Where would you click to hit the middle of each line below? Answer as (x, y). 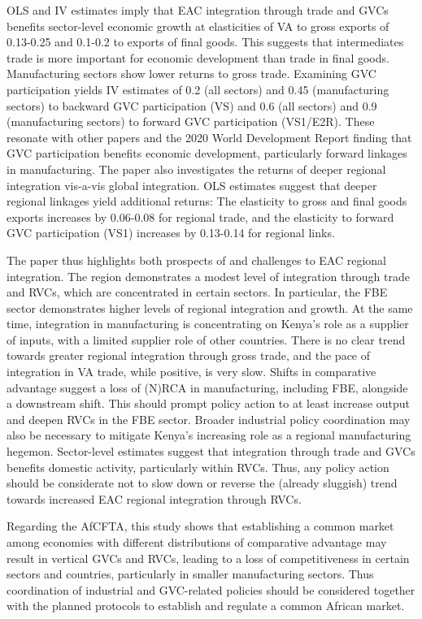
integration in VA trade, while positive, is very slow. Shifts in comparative (191, 372)
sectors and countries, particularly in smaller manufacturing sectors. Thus (190, 574)
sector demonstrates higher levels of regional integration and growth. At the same (210, 307)
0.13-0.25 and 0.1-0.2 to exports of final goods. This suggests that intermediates (205, 42)
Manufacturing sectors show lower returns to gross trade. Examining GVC (191, 74)
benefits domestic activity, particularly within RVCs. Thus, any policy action (198, 467)
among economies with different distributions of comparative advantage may (197, 542)
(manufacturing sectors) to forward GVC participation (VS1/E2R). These (191, 121)
